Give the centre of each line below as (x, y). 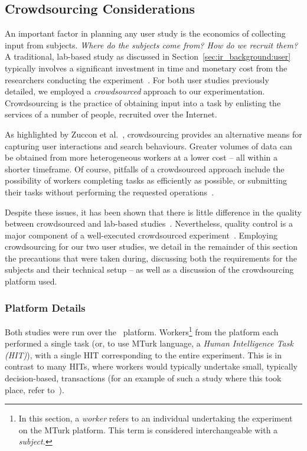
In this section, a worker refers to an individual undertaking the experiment (156, 418)
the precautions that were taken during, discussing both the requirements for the (151, 258)
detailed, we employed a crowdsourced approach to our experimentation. (135, 91)
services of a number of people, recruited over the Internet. (111, 114)
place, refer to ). (35, 389)
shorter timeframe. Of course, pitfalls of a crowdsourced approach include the (145, 169)
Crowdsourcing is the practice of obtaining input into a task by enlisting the (143, 102)
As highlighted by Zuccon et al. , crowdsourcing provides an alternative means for (153, 134)
